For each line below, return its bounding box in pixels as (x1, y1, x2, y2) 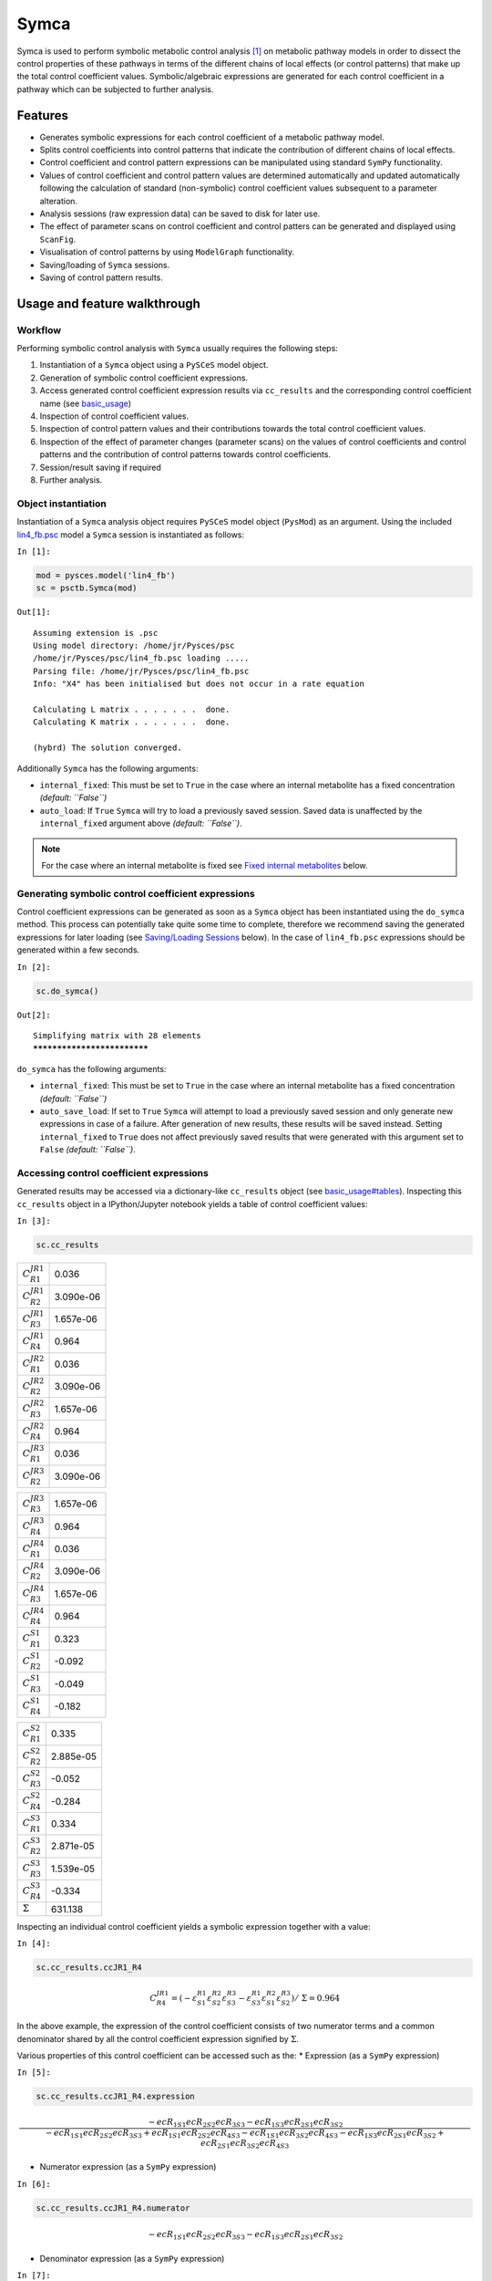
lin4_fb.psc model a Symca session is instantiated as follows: (16, 529, 245, 540)
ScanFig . (39, 234, 77, 245)
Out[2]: (16, 1009, 52, 1020)
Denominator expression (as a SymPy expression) (39, 2253, 225, 2264)
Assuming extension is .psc (33, 628, 159, 638)
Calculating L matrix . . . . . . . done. (33, 704, 231, 714)
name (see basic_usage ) (39, 398, 132, 409)
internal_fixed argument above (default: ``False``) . (39, 818, 242, 829)
